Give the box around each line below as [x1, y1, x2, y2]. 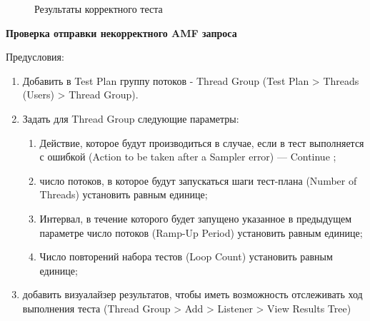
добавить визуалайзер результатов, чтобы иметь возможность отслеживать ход [22, 287, 363, 302]
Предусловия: [6, 49, 64, 64]
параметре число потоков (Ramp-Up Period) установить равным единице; [39, 225, 363, 240]
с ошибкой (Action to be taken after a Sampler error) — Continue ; [39, 149, 336, 164]
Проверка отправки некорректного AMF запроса [6, 25, 237, 40]
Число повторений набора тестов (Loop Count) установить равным [39, 249, 333, 264]
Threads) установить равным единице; [39, 187, 208, 202]
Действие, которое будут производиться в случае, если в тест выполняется [39, 135, 364, 150]
